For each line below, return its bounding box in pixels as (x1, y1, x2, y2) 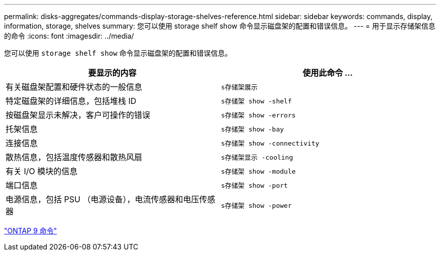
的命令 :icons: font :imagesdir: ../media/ (4, 32, 134, 40)
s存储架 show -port (221, 181, 288, 189)
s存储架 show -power (221, 201, 292, 209)
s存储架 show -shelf (221, 97, 292, 105)
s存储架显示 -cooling (221, 153, 293, 161)
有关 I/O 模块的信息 (6, 166, 78, 176)
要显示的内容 (88, 68, 137, 78)
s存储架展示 (221, 83, 258, 91)
